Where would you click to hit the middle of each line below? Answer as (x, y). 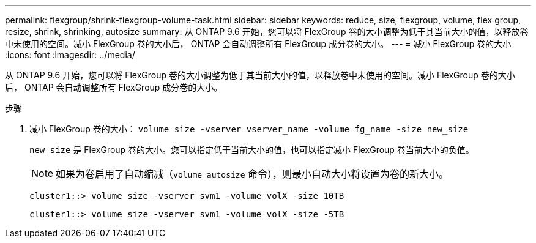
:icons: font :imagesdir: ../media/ (70, 55)
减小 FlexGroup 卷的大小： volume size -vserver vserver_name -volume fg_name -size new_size (249, 129)
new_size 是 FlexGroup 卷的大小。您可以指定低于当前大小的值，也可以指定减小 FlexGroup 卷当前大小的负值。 (252, 150)
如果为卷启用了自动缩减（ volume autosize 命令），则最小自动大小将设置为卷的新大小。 (252, 174)
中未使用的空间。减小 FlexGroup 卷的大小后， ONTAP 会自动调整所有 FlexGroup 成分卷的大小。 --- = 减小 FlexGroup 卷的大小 (258, 44)
